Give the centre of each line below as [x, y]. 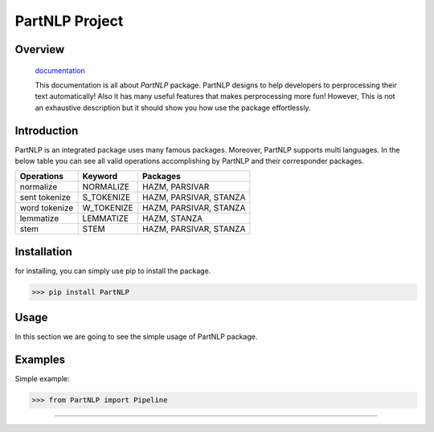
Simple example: [42, 379]
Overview [40, 49]
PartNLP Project [69, 21]
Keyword [100, 177]
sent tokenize [45, 198]
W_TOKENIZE [108, 208]
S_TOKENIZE [106, 198]
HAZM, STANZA [172, 218]
